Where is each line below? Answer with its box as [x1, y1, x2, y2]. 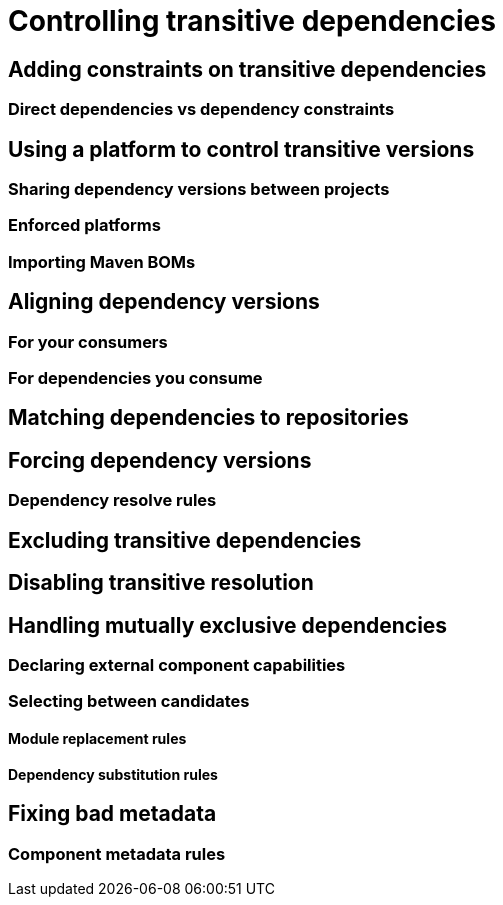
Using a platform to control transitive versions [8, 136, 475, 162]
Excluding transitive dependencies [8, 527, 362, 553]
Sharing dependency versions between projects [8, 179, 390, 200]
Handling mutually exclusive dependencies [8, 612, 448, 638]
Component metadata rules [8, 843, 226, 864]
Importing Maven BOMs [8, 251, 196, 272]
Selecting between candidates [8, 691, 250, 712]
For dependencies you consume [8, 367, 263, 388]
